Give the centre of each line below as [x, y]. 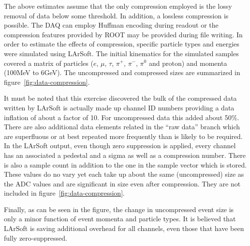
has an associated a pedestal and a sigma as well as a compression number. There [125, 155]
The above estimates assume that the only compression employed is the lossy [118, 6]
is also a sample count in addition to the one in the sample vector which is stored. [125, 164]
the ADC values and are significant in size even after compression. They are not [122, 183]
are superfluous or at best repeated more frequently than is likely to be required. [123, 136]
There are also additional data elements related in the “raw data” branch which [122, 127]
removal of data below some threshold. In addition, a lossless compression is [116, 15]
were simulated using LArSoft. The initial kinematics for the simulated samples [121, 53]
